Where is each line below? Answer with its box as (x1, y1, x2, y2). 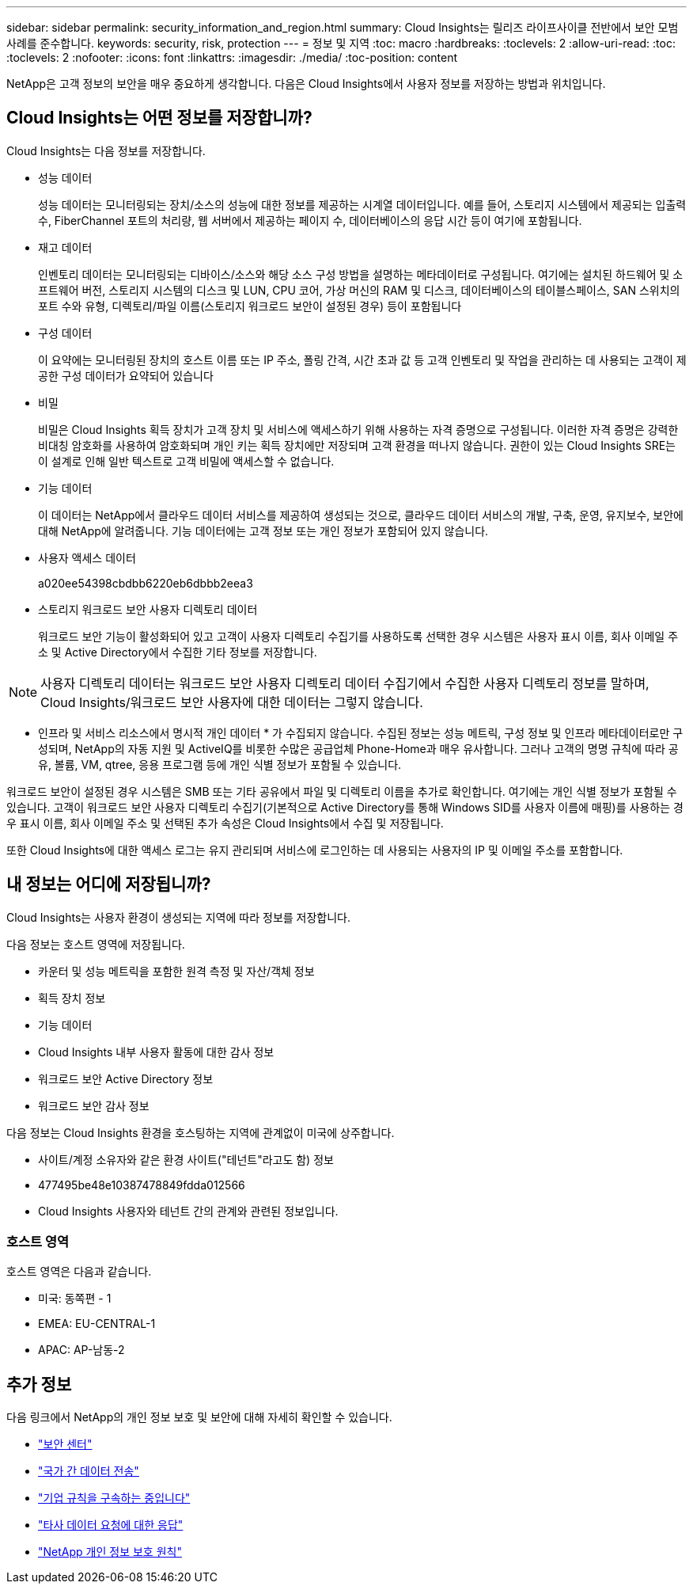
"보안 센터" (38, 1437, 93, 1451)
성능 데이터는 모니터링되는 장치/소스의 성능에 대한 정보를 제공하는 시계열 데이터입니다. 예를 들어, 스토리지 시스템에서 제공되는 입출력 (38, 197, 687, 211)
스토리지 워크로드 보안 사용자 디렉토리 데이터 (38, 602, 258, 616)
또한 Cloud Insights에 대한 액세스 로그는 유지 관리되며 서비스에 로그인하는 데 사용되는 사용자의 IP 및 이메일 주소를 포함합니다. (6, 843, 623, 857)
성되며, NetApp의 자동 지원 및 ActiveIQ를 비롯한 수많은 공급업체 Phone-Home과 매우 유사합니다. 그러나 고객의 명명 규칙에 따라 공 (38, 741, 679, 755)
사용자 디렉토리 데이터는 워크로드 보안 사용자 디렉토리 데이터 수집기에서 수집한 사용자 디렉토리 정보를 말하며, (40, 675, 649, 691)
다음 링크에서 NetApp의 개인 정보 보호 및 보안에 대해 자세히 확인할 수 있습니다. (6, 1410, 392, 1425)
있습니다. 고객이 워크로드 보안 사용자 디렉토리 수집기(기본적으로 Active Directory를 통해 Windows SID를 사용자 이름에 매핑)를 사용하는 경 (6, 800, 684, 814)
